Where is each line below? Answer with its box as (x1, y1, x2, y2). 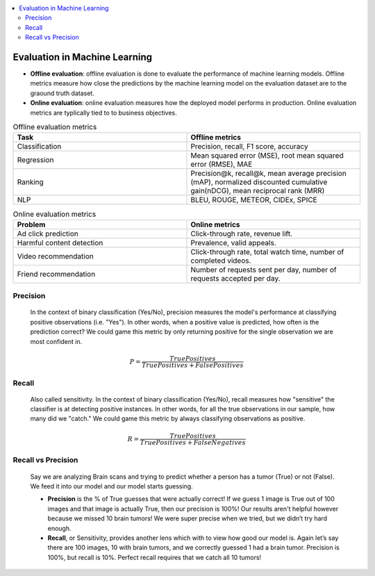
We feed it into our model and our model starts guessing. (30, 482, 194, 491)
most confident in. (30, 337, 83, 345)
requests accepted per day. (190, 273, 281, 283)
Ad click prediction (17, 229, 79, 238)
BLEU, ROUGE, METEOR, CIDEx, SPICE (190, 195, 317, 205)
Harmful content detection (17, 238, 103, 247)
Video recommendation (17, 251, 94, 261)
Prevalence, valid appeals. (190, 238, 277, 247)
